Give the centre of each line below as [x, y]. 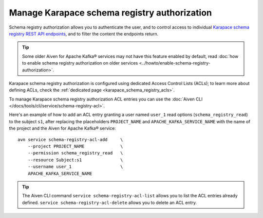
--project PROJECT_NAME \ [75, 146]
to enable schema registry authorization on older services [80, 63]
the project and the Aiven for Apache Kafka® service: [63, 128]
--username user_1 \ [75, 167]
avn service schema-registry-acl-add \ [70, 139]
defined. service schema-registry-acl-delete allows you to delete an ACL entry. [110, 202]
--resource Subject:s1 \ [75, 160]
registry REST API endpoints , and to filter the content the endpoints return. [84, 34]
